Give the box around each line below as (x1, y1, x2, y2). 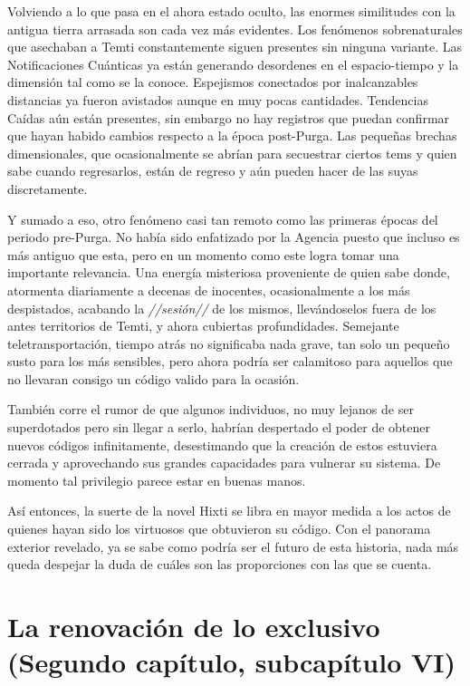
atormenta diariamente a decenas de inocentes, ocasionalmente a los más (7, 280, 410, 299)
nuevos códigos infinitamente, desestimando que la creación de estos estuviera (7, 435, 437, 454)
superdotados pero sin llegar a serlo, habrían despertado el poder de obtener (7, 418, 431, 437)
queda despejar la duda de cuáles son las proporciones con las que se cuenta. (7, 555, 432, 574)
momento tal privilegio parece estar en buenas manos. (7, 470, 306, 489)
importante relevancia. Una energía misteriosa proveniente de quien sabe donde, (7, 263, 450, 282)
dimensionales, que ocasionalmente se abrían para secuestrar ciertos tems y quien (7, 143, 457, 162)
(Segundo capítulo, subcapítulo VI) (7, 643, 456, 681)
